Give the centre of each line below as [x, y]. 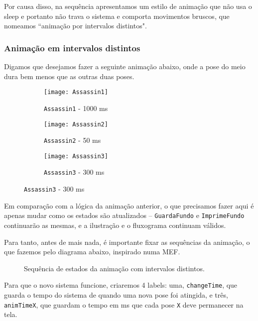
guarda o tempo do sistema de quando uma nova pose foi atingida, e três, [116, 295]
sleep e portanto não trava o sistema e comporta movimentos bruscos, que [117, 16]
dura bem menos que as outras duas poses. [69, 76]
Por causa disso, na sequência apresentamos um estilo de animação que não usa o [128, 6]
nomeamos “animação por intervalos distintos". [75, 26]
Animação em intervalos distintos [72, 48]
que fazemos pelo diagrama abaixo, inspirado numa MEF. [92, 252]
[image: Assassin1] [76, 92]
